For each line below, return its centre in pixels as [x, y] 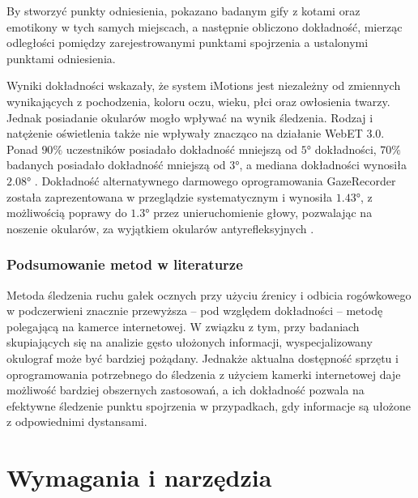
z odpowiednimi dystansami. [77, 421]
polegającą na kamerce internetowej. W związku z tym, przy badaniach [183, 326]
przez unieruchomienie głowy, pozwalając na [263, 213]
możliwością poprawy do [67, 213]
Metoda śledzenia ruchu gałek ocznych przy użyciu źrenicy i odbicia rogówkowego [209, 294]
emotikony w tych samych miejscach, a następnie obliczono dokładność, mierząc [205, 26]
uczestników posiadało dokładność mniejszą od [182, 149]
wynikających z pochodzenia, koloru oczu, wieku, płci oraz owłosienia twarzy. [198, 101]
